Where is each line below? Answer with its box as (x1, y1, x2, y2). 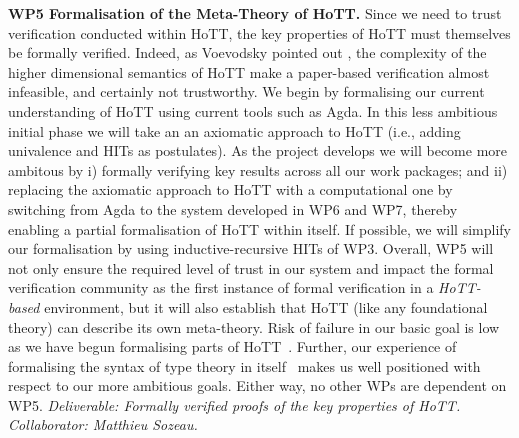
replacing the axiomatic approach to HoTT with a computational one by (8, 179, 453, 200)
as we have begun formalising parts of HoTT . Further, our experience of (8, 336, 457, 357)
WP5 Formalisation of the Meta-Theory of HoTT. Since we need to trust (8, 3, 502, 23)
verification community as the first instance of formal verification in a (8, 277, 434, 298)
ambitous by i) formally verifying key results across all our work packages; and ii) (8, 159, 508, 180)
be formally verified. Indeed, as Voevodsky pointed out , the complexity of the (8, 42, 487, 63)
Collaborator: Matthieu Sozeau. (8, 414, 198, 435)
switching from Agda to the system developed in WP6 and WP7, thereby (8, 198, 458, 219)
